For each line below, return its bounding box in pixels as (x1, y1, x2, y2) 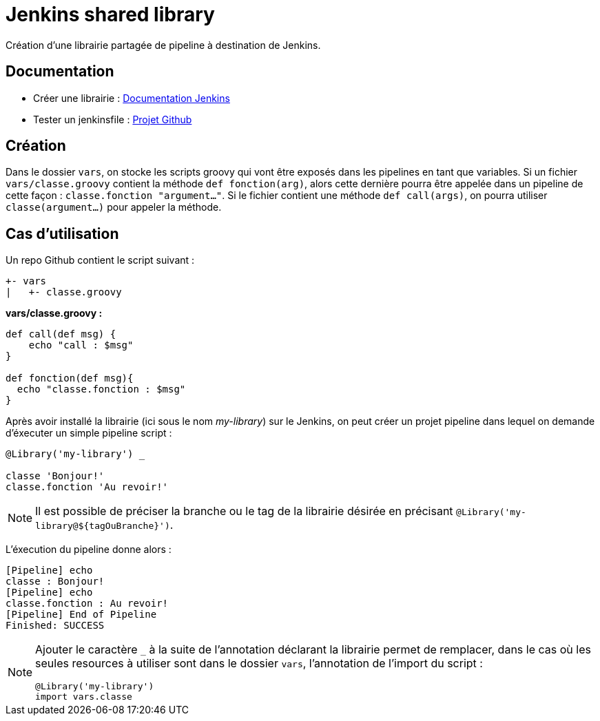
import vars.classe (35, 691, 132, 702)
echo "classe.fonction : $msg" (17, 384, 186, 395)
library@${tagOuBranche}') (35, 521, 170, 532)
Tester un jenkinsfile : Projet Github (33, 113, 192, 125)
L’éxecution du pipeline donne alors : (6, 543, 172, 556)
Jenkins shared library (6, 3, 215, 26)
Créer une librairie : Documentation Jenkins (33, 92, 230, 104)
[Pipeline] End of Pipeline (6, 609, 157, 620)
